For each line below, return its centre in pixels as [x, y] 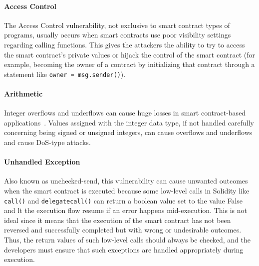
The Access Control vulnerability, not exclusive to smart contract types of [117, 25]
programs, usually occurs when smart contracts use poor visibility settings [118, 35]
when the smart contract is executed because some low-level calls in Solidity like [127, 190]
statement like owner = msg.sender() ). [65, 74]
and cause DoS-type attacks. [47, 142]
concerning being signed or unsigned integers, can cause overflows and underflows [128, 132]
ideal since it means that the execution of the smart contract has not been [118, 220]
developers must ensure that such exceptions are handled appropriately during [124, 249]
